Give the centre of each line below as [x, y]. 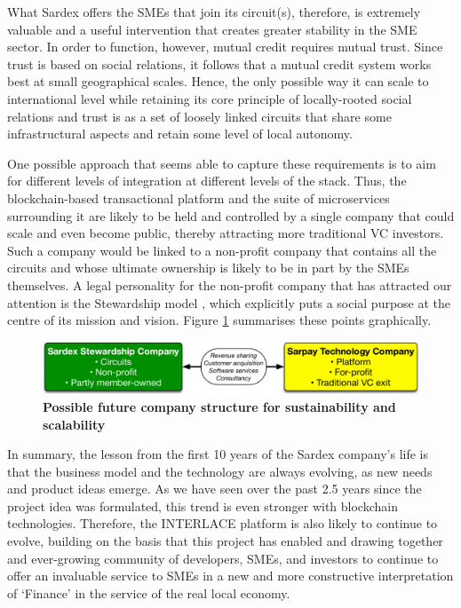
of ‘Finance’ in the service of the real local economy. [149, 592]
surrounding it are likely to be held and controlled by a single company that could [231, 215]
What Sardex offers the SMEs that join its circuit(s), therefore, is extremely [214, 12]
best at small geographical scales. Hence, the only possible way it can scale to [218, 81]
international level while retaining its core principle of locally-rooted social [210, 98]
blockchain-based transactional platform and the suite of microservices [199, 197]
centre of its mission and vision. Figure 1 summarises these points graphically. [219, 320]
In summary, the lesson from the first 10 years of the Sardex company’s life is [218, 454]
